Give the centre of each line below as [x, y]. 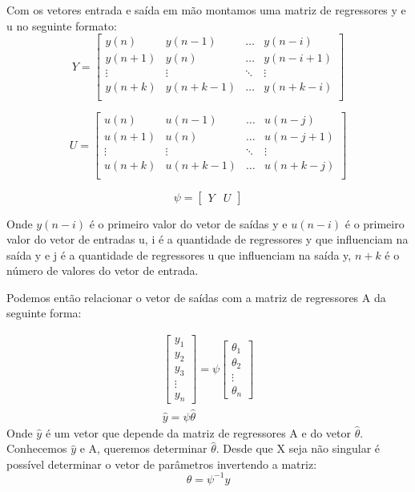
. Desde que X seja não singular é [298, 448]
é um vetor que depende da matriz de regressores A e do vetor [198, 432]
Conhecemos [37, 448]
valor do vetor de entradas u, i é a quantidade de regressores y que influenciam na [207, 239]
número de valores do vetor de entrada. [103, 270]
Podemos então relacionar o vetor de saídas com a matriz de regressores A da [196, 297]
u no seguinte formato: [62, 25]
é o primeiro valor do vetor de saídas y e [188, 223]
